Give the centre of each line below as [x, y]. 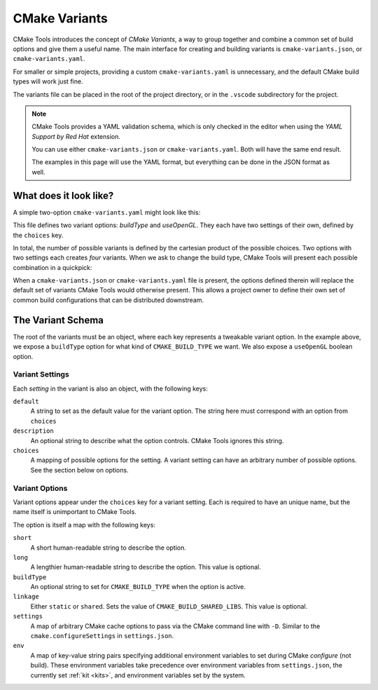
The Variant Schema [58, 320]
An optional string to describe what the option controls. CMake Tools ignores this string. [157, 440]
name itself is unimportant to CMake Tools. [75, 512]
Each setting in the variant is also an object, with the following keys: [110, 388]
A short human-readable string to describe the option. [108, 548]
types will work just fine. [48, 81]
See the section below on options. [79, 470]
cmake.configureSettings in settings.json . [102, 636]
